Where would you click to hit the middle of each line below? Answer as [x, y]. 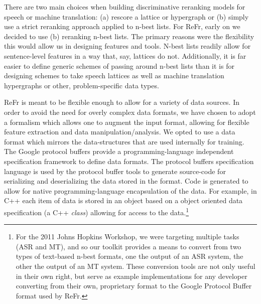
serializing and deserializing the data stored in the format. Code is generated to [126, 181]
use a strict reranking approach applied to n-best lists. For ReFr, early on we [122, 26]
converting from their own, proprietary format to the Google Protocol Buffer [134, 286]
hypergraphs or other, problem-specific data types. [82, 85]
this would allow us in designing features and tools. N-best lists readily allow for [127, 46]
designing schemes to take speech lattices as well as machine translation [114, 75]
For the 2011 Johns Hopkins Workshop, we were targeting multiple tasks [127, 237]
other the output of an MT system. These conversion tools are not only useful [136, 266]
